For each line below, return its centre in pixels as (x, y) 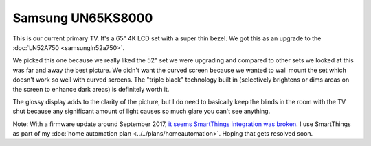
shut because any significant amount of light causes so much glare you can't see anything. (142, 111)
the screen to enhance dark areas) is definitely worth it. (91, 89)
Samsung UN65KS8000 (83, 18)
